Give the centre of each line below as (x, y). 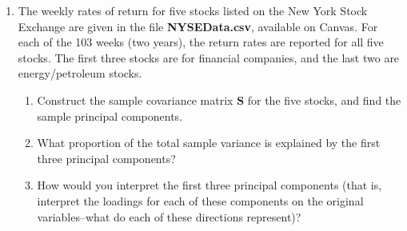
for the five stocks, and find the (324, 100)
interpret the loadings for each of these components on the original (200, 200)
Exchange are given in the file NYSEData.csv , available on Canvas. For (198, 26)
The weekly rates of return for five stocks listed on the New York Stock (193, 10)
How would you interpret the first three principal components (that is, (209, 185)
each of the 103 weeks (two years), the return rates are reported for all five (201, 42)
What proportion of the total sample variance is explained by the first (209, 143)
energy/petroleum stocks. (80, 73)
